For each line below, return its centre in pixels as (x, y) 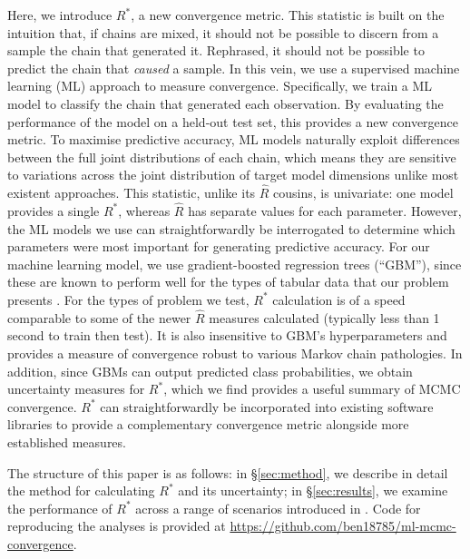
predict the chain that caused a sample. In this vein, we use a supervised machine (234, 68)
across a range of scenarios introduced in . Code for (278, 508)
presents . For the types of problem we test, (128, 299)
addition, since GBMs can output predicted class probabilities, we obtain (210, 371)
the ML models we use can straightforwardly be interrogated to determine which (231, 228)
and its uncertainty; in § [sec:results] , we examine (313, 490)
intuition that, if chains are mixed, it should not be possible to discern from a (223, 32)
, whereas (144, 210)
